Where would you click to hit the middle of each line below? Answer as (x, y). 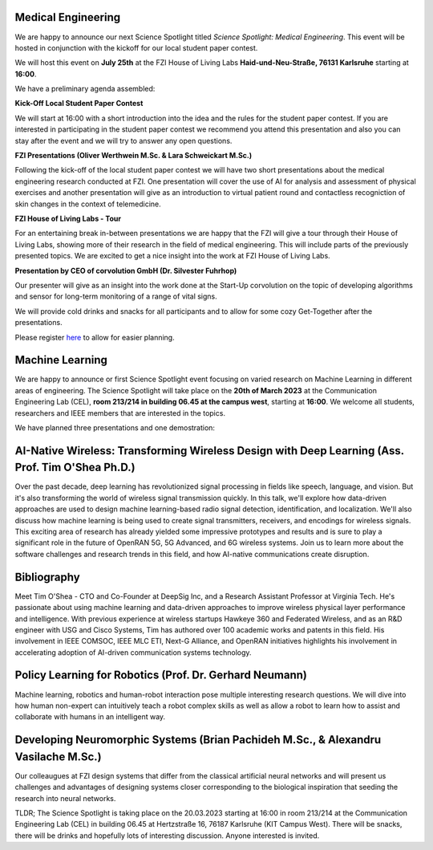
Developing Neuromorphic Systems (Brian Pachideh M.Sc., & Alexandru (198, 740)
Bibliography (47, 577)
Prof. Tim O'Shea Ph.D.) (75, 468)
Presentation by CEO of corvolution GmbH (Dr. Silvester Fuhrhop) (126, 270)
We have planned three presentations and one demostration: (115, 427)
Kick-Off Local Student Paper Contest (79, 104)
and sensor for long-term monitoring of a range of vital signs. (116, 296)
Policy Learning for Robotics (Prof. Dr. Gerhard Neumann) (161, 675)
